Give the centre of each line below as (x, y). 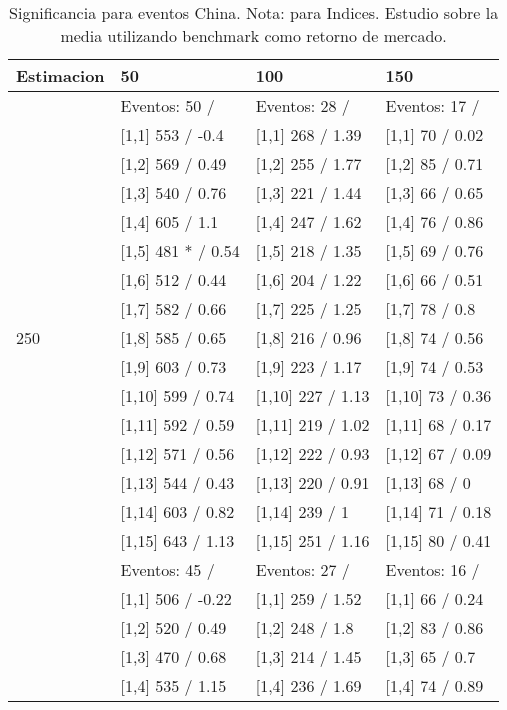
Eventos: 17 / (432, 105)
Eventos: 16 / (432, 569)
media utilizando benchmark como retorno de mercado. (253, 35)
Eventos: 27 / (302, 569)
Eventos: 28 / (302, 105)
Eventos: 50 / (167, 105)
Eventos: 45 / (167, 569)
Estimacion (60, 75)
